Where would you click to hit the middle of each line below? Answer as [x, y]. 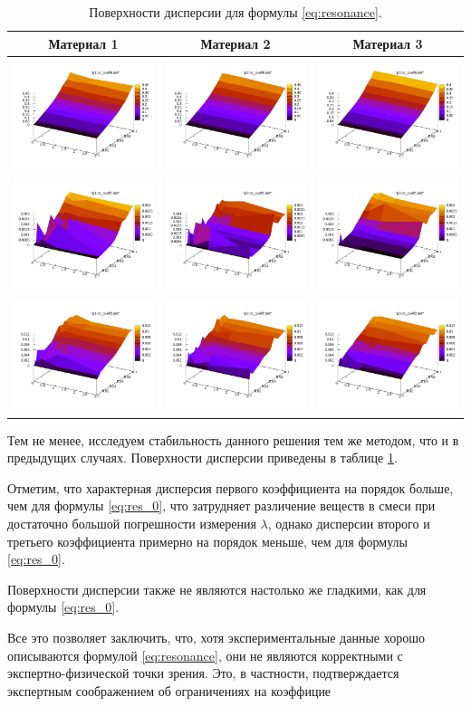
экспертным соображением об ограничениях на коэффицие [169, 690]
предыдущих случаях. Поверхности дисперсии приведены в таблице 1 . [202, 458]
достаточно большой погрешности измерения [132, 524]
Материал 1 [83, 43]
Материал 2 [235, 43]
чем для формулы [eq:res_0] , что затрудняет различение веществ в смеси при [221, 506]
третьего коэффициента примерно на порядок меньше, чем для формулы [207, 541]
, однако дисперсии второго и [349, 524]
